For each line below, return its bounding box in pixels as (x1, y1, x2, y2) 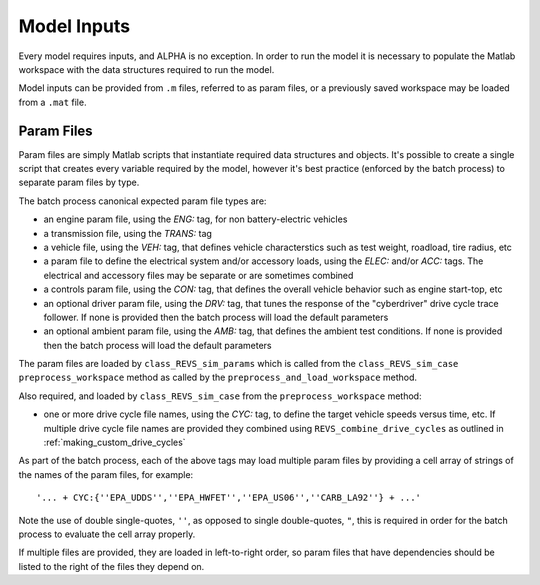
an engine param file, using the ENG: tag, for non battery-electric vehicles (43, 213, 348, 225)
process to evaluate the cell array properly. (18, 528, 196, 540)
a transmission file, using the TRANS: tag (43, 227, 212, 239)
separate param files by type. (18, 176, 140, 189)
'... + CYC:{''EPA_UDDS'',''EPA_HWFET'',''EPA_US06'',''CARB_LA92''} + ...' (36, 492, 422, 504)
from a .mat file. (18, 96, 87, 108)
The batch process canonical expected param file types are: (18, 195, 267, 207)
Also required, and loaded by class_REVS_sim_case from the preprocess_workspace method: (18, 390, 422, 402)
